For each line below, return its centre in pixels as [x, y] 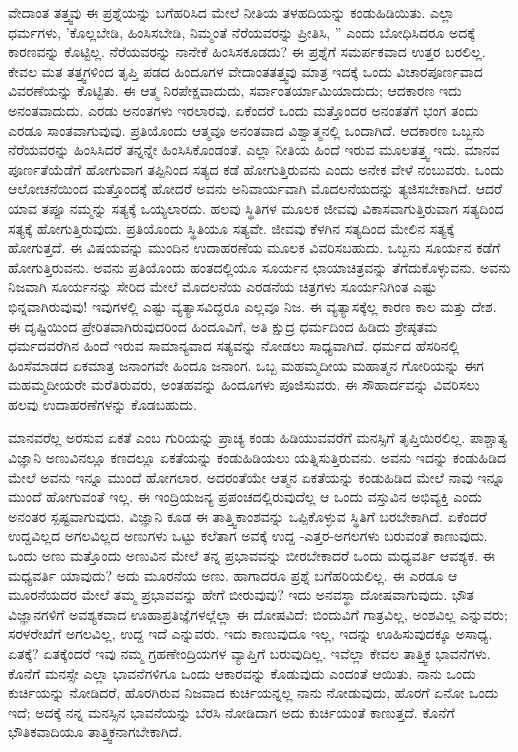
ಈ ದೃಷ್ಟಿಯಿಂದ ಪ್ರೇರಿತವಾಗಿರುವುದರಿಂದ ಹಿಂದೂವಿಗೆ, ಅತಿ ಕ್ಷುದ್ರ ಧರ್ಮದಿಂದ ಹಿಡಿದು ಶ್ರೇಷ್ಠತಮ [223, 325]
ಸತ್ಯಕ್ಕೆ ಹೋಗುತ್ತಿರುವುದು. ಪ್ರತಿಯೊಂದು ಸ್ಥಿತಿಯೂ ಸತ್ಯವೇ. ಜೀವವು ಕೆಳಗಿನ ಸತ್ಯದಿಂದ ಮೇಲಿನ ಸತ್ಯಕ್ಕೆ [231, 227]
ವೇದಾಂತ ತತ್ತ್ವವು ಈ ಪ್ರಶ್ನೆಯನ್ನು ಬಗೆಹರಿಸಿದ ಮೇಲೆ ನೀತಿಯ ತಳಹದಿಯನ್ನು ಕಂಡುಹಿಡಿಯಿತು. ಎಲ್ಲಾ [231, 12]
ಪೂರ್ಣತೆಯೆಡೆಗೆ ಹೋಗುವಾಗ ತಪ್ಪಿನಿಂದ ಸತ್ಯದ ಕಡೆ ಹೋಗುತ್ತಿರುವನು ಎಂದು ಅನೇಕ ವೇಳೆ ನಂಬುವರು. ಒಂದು [256, 168]
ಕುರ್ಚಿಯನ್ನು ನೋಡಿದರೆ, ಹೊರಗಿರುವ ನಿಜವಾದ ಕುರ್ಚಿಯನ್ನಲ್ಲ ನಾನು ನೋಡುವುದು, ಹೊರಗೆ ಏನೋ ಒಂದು [253, 692]
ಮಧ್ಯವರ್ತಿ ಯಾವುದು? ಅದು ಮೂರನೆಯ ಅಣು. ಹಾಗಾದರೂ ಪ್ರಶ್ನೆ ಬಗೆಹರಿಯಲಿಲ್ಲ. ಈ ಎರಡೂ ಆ [233, 574]
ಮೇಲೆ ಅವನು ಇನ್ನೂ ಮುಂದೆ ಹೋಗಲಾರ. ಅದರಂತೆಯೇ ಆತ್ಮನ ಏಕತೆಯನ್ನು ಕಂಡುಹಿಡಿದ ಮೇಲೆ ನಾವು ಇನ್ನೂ [257, 476]
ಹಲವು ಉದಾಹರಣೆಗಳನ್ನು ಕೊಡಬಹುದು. [102, 403]
